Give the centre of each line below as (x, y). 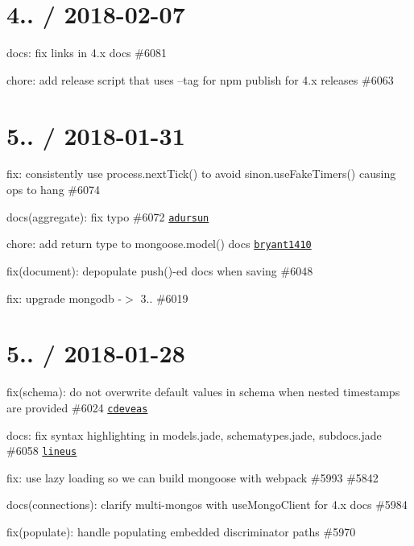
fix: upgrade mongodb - (64, 298)
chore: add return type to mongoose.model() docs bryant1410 (159, 244)
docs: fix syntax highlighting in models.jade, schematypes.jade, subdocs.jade (194, 434)
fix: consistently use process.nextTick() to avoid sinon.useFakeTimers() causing (201, 174)
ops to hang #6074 (53, 190)
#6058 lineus (42, 451)
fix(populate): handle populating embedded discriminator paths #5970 (181, 531)
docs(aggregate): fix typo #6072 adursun (108, 216)
